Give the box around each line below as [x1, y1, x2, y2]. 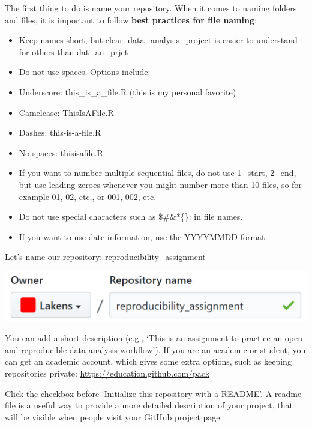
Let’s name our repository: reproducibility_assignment [5, 250, 206, 263]
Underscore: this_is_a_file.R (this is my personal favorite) [19, 85, 236, 98]
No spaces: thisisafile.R [19, 146, 103, 159]
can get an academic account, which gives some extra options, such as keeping [5, 355, 292, 368]
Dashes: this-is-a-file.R [19, 126, 101, 139]
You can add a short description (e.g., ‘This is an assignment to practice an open [5, 332, 303, 344]
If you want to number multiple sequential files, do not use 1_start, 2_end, [19, 166, 296, 179]
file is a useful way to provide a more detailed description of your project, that [5, 399, 293, 411]
